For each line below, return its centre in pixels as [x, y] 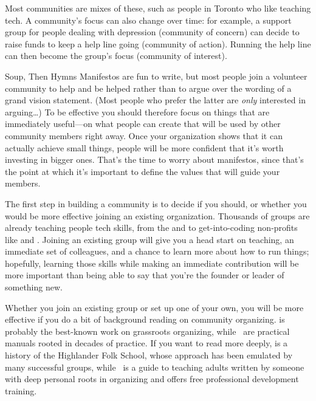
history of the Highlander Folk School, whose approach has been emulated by [149, 355]
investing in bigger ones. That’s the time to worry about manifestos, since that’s [154, 159]
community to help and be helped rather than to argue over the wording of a [148, 88]
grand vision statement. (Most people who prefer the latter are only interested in [155, 100]
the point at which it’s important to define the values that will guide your [143, 171]
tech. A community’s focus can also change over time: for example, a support [148, 20]
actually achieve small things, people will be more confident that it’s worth [144, 147]
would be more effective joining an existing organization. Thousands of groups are [157, 215]
